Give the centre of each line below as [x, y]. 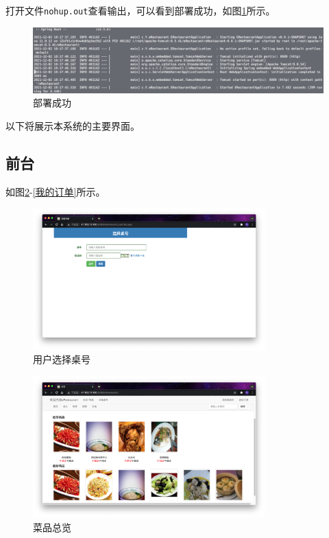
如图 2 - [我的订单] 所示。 [56, 191]
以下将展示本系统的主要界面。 [73, 125]
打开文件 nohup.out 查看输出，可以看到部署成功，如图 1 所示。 [141, 10]
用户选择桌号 [62, 359]
